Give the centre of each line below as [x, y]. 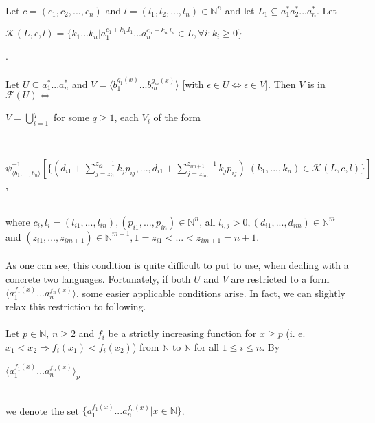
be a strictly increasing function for [182, 333]
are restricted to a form [280, 279]
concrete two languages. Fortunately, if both [98, 279]
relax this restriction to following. [76, 306]
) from [146, 346]
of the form [177, 117]
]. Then [281, 84]
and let [240, 10]
